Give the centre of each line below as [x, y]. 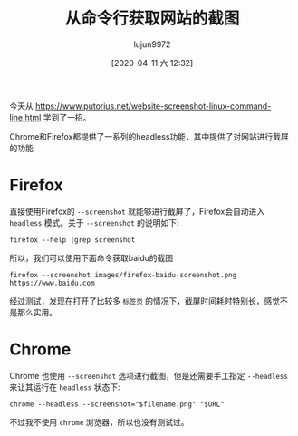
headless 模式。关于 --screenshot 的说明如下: [94, 222]
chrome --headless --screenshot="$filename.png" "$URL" [117, 404]
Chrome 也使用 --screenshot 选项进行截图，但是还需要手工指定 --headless [149, 375]
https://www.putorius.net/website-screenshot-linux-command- [153, 106]
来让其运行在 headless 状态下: [65, 387]
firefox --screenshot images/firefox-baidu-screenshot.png [123, 275]
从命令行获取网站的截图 [152, 19]
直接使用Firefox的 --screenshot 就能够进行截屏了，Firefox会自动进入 [137, 211]
